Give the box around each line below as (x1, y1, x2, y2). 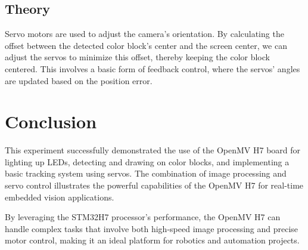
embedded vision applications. (5, 190, 114, 203)
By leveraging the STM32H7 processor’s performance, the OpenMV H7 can (5, 211, 281, 223)
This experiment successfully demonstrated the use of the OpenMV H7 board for (5, 144, 301, 156)
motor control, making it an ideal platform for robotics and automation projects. (5, 234, 300, 246)
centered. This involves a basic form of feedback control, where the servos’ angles (5, 62, 300, 75)
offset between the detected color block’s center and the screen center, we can (5, 39, 287, 51)
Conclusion (5, 109, 97, 134)
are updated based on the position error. (5, 74, 153, 87)
